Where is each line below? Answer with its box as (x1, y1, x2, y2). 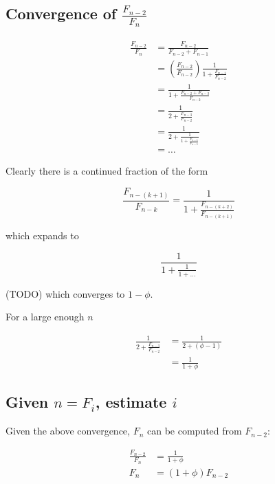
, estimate (95, 391, 167, 412)
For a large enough (5, 309, 85, 324)
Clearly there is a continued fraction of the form (5, 164, 208, 178)
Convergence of (5, 3, 117, 24)
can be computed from (146, 423, 242, 438)
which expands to (5, 228, 79, 242)
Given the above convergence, (5, 423, 130, 438)
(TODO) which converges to (5, 286, 125, 300)
